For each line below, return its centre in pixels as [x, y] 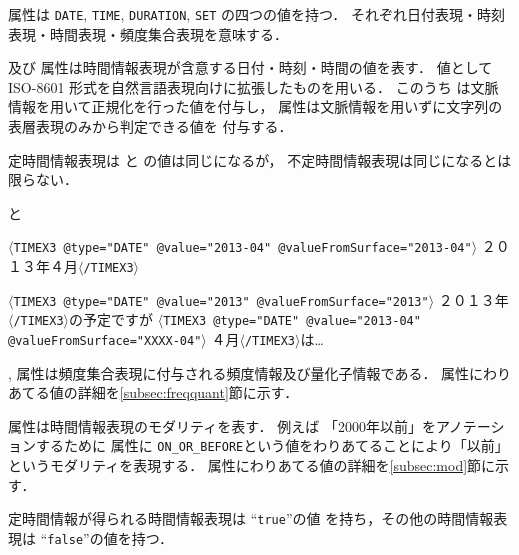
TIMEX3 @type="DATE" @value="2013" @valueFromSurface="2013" [221, 301]
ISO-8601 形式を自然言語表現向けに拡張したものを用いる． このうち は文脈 [253, 86]
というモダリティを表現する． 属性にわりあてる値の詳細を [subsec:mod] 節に [252, 465]
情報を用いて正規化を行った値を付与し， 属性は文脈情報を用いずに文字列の [255, 106]
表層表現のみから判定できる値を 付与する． [150, 126]
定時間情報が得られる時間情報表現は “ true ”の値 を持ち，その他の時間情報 [251, 518]
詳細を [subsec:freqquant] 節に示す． [188, 392]
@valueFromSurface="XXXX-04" [105, 341]
